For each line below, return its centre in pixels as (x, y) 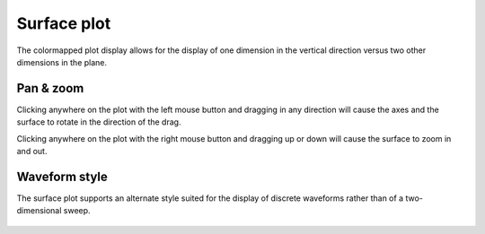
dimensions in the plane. (62, 62)
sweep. (77, 211)
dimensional (39, 211)
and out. (32, 152)
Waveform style (62, 176)
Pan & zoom (50, 88)
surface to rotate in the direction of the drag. (99, 122)
